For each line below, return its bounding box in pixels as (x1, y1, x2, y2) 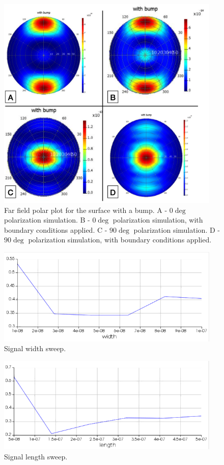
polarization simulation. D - (133, 224, 220, 235)
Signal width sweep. (4, 343, 66, 354)
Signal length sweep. (4, 451, 68, 461)
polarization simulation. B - (4, 214, 90, 225)
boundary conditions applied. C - (4, 224, 107, 235)
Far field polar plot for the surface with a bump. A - (4, 204, 167, 215)
